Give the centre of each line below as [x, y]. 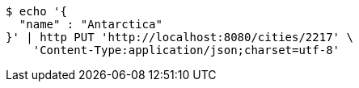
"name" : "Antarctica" [91, 24]
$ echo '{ [36, 11]
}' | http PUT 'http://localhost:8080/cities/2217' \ [179, 37]
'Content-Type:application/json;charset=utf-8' [186, 50]
